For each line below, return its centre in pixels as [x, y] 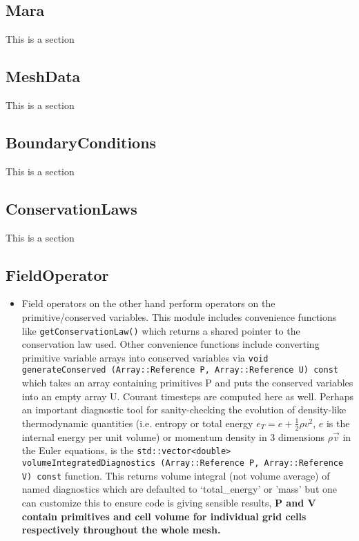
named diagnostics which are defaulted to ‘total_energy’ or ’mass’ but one [179, 489]
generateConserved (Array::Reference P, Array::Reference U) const [180, 370]
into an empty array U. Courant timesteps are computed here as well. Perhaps [187, 396]
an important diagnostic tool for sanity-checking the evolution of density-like [184, 410]
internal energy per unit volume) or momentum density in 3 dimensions [173, 436]
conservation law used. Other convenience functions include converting [171, 344]
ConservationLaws [71, 208]
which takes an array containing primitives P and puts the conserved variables [187, 383]
